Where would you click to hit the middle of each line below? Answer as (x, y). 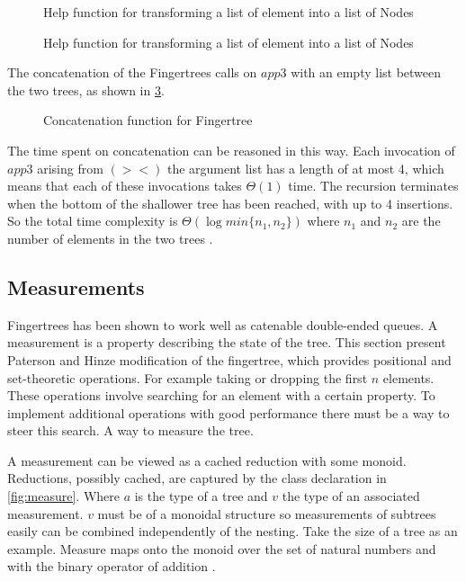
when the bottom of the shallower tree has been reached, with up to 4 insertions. (230, 203)
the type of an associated (351, 496)
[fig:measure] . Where (63, 496)
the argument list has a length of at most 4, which (305, 168)
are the (421, 221)
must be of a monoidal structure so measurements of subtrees (267, 513)
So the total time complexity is (93, 221)
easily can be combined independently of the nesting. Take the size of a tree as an (233, 531)
